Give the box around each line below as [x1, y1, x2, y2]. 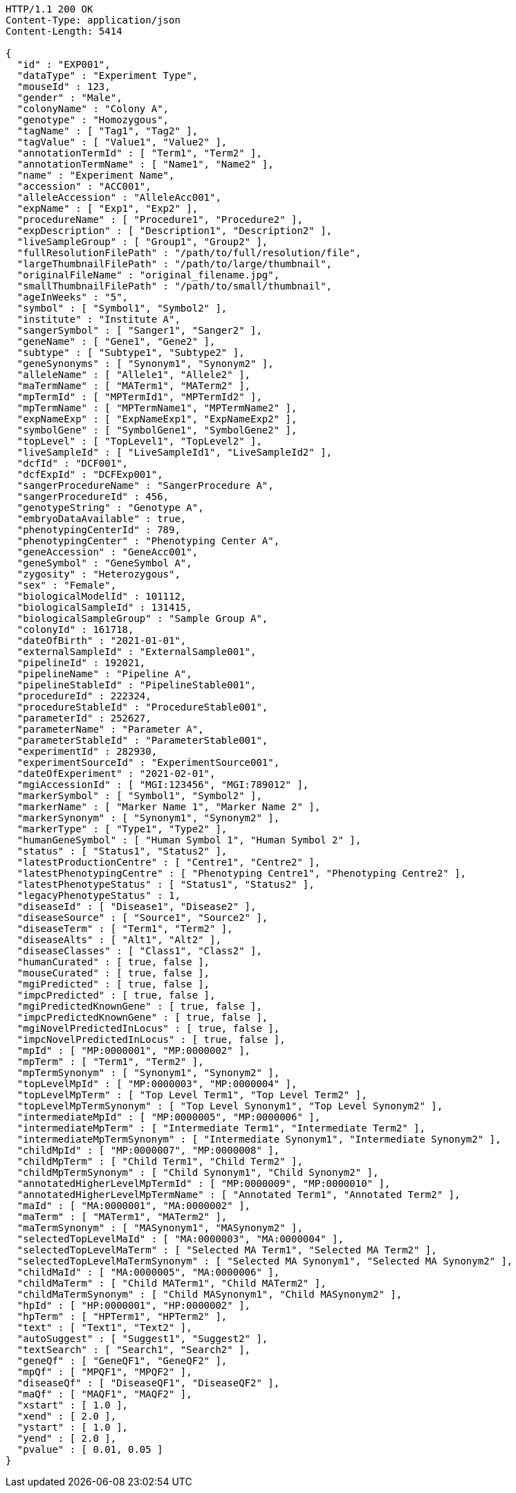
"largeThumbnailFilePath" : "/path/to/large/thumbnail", [17, 258, 333, 269]
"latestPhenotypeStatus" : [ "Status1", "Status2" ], [17, 879, 315, 890]
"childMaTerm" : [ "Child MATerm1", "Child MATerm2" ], [17, 1278, 326, 1289]
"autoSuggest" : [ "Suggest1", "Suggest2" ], [17, 1333, 268, 1344]
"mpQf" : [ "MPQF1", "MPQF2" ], [17, 1366, 192, 1377]
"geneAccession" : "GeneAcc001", [17, 546, 199, 557]
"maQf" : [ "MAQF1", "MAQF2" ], [17, 1388, 192, 1400]
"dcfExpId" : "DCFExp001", [17, 469, 163, 480]
